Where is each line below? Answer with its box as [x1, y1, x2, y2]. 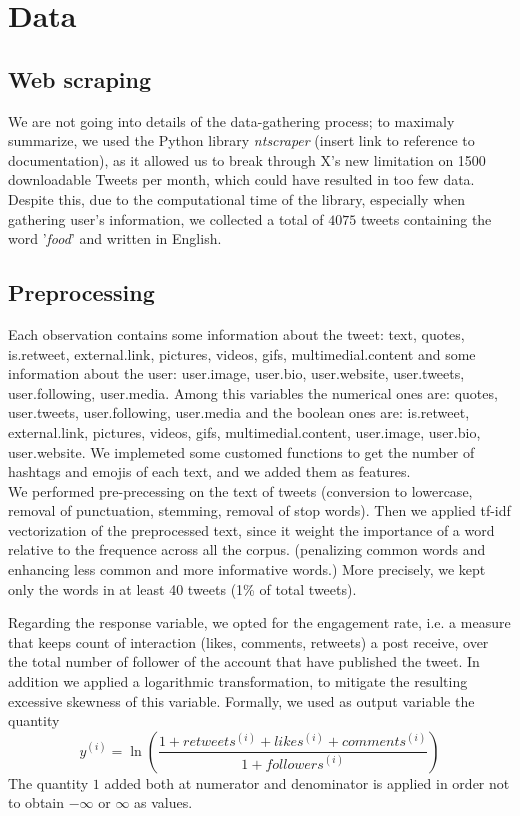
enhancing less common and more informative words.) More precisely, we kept [8, 559, 486, 580]
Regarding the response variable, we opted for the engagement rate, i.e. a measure [8, 612, 511, 633]
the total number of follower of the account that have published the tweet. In [8, 651, 480, 672]
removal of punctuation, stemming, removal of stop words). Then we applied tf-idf [8, 500, 511, 521]
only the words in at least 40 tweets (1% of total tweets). [8, 578, 357, 599]
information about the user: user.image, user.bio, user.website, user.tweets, [8, 363, 465, 384]
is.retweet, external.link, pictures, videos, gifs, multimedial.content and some [8, 343, 476, 364]
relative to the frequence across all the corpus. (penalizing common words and [8, 539, 486, 560]
